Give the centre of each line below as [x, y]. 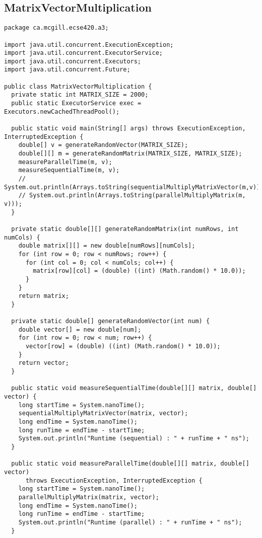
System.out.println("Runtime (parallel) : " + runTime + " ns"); [130, 522]
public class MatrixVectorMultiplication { [78, 86]
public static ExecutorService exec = [76, 103]
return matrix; [44, 296]
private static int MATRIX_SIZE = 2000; [80, 95]
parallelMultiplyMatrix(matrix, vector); [89, 497]
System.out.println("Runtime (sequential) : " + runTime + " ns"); [134, 439]
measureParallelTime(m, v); [65, 162]
